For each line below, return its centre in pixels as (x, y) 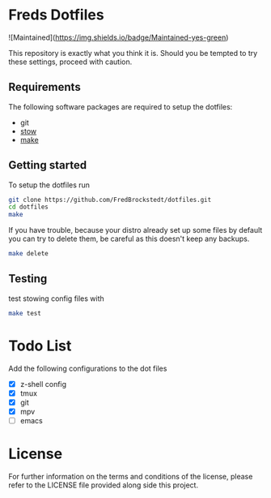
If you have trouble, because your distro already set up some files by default (135, 230)
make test (25, 313)
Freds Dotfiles (56, 15)
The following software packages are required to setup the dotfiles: (121, 106)
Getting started (48, 165)
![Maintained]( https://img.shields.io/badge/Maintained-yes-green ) (119, 37)
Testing (28, 279)
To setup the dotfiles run (49, 185)
